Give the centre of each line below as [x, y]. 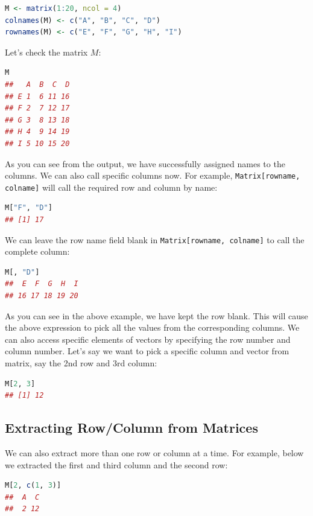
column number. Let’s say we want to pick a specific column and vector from [147, 351]
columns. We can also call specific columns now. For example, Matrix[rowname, [153, 175]
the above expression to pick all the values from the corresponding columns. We [152, 327]
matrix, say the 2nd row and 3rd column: [81, 363]
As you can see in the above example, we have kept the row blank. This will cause [156, 315]
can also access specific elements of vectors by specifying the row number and [148, 339]
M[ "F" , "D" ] [29, 208]
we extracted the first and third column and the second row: [116, 464]
